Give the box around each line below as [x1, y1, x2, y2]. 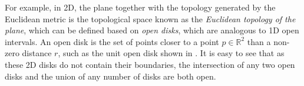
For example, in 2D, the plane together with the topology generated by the [5, 1, 276, 13]
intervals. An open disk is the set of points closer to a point [5, 35, 219, 47]
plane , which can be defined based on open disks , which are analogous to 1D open [5, 24, 299, 36]
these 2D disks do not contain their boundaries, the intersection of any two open [5, 58, 295, 70]
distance [22, 47, 52, 59]
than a [247, 35, 271, 47]
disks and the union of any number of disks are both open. [5, 70, 216, 82]
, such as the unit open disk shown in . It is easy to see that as [58, 47, 285, 59]
